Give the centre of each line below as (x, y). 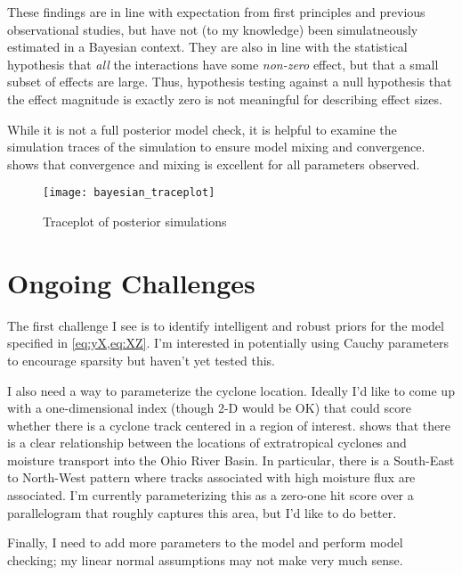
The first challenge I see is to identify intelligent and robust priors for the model (226, 325)
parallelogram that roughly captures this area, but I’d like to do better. (202, 512)
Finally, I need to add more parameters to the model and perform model (205, 542)
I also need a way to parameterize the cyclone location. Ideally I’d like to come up (231, 390)
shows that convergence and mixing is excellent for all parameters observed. (214, 164)
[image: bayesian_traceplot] (129, 193)
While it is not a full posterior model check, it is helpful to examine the (202, 129)
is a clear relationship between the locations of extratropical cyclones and (207, 443)
